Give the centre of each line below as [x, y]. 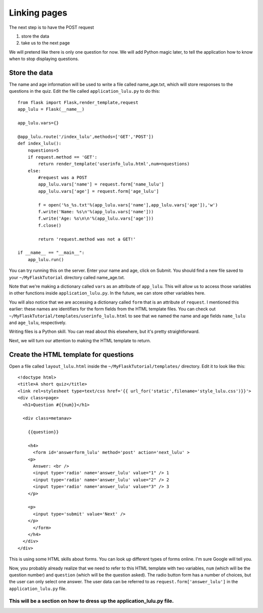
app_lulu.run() [46, 259]
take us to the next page [46, 43]
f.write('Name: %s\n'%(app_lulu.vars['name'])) [96, 212]
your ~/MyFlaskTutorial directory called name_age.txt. [67, 277]
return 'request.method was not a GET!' [87, 239]
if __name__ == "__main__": [51, 253]
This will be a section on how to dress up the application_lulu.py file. [91, 601]
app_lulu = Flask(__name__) [51, 109]
